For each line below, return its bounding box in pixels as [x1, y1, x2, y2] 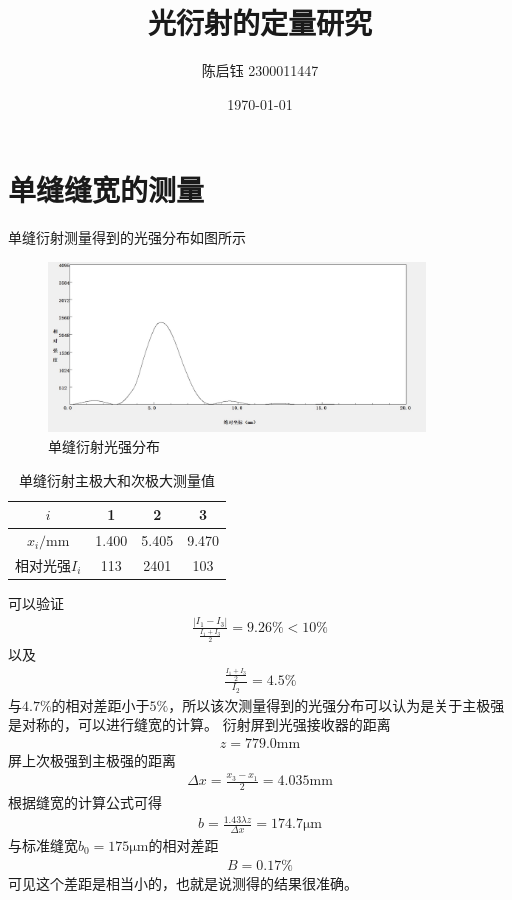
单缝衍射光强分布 [48, 435, 160, 456]
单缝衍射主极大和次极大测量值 [19, 469, 216, 490]
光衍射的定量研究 [147, 2, 372, 43]
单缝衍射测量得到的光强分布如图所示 [8, 227, 246, 248]
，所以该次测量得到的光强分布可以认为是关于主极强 [168, 694, 505, 715]
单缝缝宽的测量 [8, 169, 205, 210]
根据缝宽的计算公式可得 [8, 791, 162, 812]
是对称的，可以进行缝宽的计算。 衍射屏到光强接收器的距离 [8, 714, 391, 735]
